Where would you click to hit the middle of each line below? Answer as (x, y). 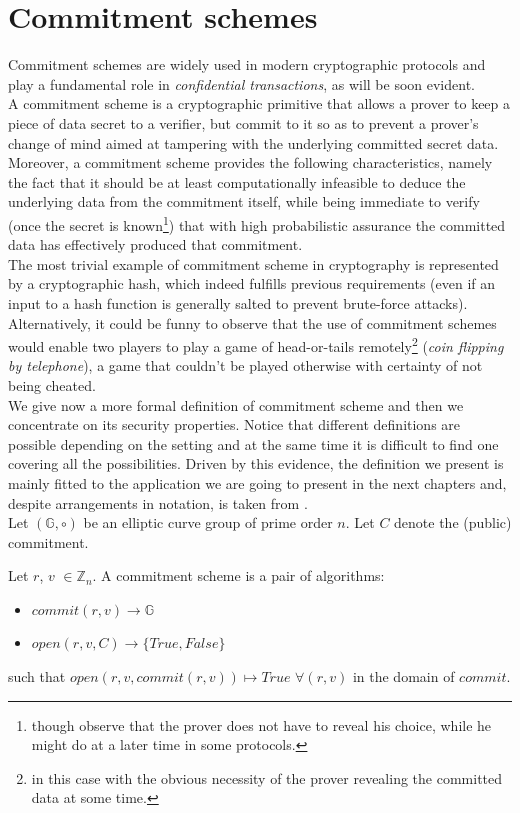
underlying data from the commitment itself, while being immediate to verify (244, 201)
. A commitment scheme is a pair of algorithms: (238, 575)
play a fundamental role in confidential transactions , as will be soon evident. (241, 83)
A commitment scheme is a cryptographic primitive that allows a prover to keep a (259, 103)
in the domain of (403, 676)
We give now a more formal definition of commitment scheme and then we (236, 404)
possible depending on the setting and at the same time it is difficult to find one (253, 443)
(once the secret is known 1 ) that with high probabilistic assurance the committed (257, 223)
